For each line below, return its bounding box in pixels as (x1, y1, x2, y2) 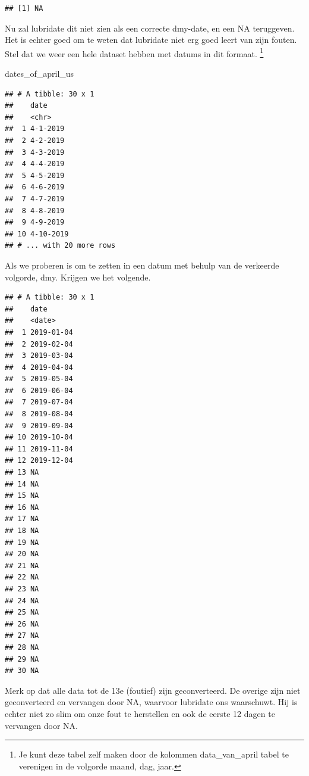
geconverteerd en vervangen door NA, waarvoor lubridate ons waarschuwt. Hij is (5, 696, 298, 708)
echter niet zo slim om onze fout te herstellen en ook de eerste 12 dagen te (5, 707, 275, 719)
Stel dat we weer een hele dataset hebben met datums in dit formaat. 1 (5, 45, 264, 60)
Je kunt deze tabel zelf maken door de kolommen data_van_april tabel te (18, 748, 289, 761)
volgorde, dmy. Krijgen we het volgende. (5, 270, 151, 283)
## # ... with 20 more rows (5, 241, 116, 250)
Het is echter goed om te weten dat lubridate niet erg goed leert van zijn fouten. (5, 33, 297, 46)
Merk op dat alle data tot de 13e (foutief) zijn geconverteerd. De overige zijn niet (5, 684, 301, 696)
